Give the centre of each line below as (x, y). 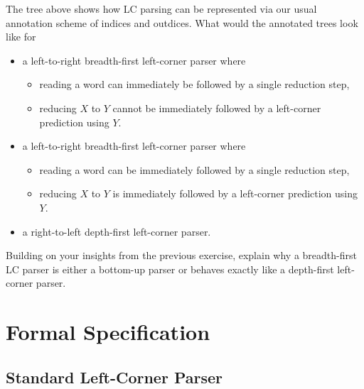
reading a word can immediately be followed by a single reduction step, (194, 84)
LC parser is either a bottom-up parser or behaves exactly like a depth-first (170, 269)
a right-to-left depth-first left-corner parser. (117, 231)
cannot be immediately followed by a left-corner (217, 108)
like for (21, 37)
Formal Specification (108, 332)
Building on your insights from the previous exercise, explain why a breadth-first (181, 255)
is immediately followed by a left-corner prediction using (235, 193)
